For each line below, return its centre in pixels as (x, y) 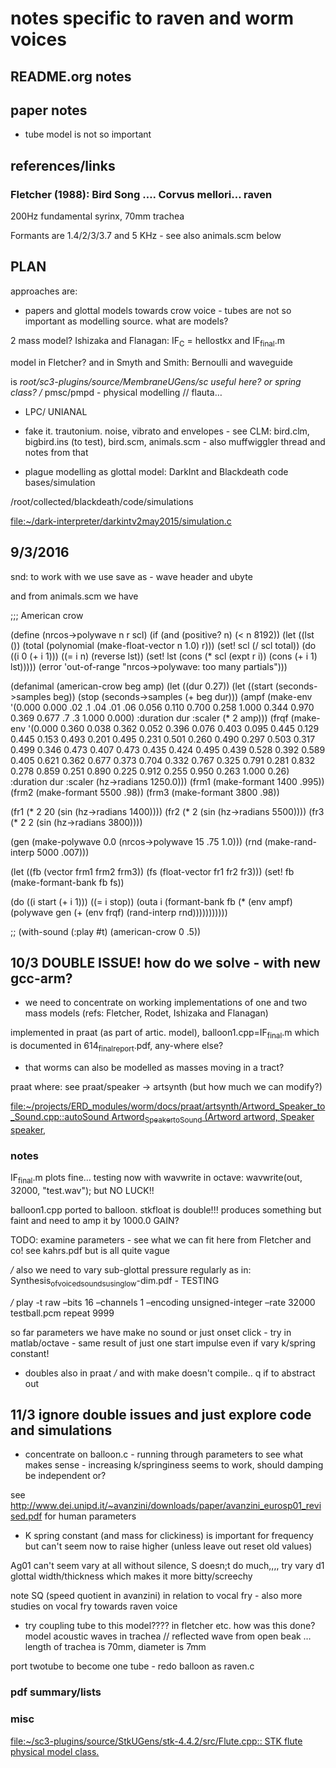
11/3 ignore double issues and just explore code (161, 1414)
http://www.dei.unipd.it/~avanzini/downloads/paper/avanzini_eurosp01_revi (166, 1506)
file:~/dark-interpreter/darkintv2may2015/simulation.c (121, 521)
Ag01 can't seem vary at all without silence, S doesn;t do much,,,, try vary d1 (167, 1566)
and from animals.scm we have (74, 596)
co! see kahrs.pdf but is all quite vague (90, 1250)
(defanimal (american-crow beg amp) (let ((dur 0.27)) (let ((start (141, 686)
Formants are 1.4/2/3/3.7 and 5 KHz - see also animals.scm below (146, 236)
